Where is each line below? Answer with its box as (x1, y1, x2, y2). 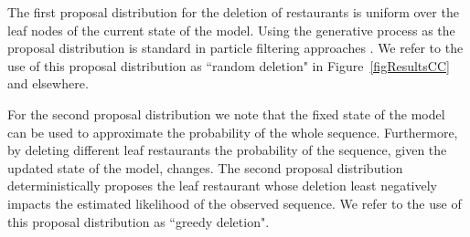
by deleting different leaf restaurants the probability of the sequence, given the (7, 140, 447, 160)
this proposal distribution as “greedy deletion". (7, 211, 270, 231)
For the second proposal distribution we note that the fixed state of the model (7, 104, 445, 123)
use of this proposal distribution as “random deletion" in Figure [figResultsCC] (7, 56, 450, 75)
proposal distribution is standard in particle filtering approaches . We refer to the (7, 38, 464, 57)
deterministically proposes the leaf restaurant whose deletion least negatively (7, 176, 437, 195)
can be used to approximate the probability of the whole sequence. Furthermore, (7, 122, 458, 141)
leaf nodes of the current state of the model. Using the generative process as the (7, 20, 455, 39)
